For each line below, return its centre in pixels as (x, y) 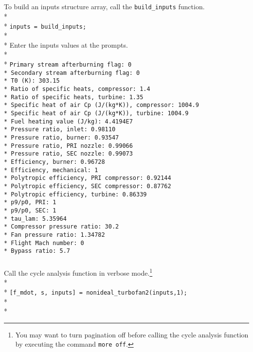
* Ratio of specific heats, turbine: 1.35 (74, 97)
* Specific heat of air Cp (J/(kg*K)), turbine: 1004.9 (96, 113)
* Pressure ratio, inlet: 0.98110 (60, 130)
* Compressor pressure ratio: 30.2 (62, 227)
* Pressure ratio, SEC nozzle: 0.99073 (68, 154)
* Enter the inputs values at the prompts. (66, 44)
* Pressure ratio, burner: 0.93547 (62, 137)
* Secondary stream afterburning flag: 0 (72, 73)
